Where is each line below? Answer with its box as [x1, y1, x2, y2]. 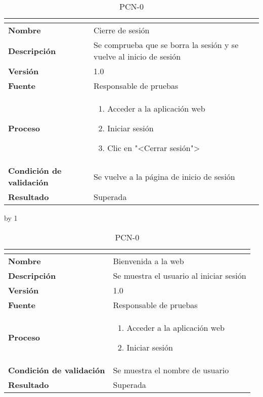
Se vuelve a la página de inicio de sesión [94, 170, 235, 182]
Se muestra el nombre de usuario [113, 364, 229, 376]
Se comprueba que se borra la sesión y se [94, 39, 239, 51]
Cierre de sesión [94, 24, 150, 36]
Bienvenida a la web [113, 255, 184, 267]
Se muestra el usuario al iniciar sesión [113, 269, 246, 281]
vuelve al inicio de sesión [94, 51, 181, 62]
